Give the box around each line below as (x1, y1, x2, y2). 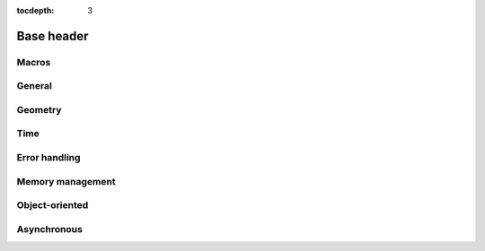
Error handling (16, 151, 81, 164)
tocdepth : (16, 5, 55, 15)
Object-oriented (16, 199, 89, 212)
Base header (16, 28, 89, 44)
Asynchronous (16, 222, 83, 235)
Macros (16, 56, 51, 68)
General (16, 80, 53, 92)
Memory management (16, 175, 116, 187)
